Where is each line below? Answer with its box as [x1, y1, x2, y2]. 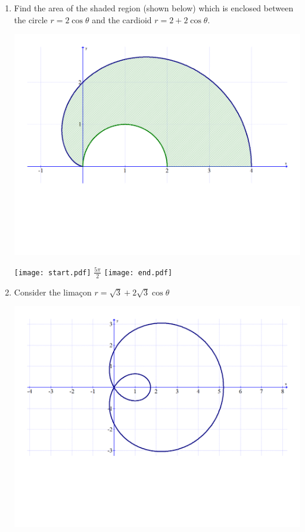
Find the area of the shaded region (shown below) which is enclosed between [14, 2, 294, 14]
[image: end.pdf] [104, 268, 173, 277]
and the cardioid [92, 13, 152, 26]
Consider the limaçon [14, 285, 92, 298]
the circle [14, 13, 48, 26]
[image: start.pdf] [14, 268, 91, 277]
